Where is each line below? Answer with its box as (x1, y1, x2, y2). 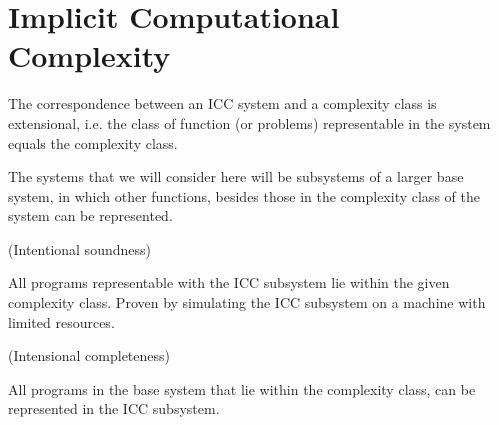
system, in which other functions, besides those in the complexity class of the (8, 185, 480, 206)
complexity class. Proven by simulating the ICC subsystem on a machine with (8, 292, 486, 313)
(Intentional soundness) (8, 238, 151, 259)
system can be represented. (8, 205, 173, 226)
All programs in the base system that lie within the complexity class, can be (8, 378, 476, 399)
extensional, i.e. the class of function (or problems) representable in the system (8, 112, 491, 133)
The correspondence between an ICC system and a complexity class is (8, 93, 437, 114)
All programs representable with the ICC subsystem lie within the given (8, 272, 450, 293)
